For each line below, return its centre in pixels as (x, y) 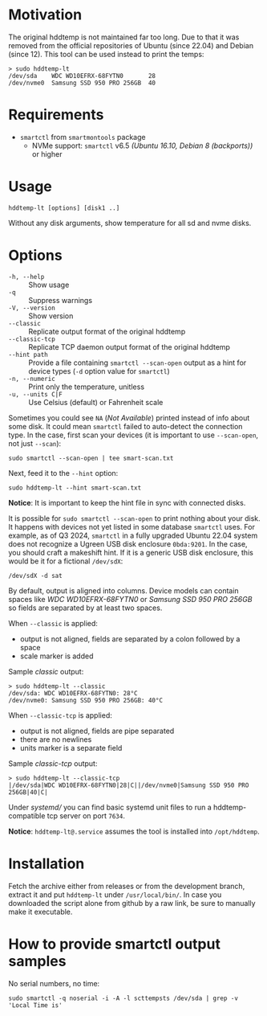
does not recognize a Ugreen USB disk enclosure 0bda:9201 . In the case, (128, 543)
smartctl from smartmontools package (83, 137)
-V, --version (32, 308)
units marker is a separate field (71, 748)
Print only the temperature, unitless (87, 387)
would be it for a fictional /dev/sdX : (66, 561)
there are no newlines (56, 739)
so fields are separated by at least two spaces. (85, 608)
